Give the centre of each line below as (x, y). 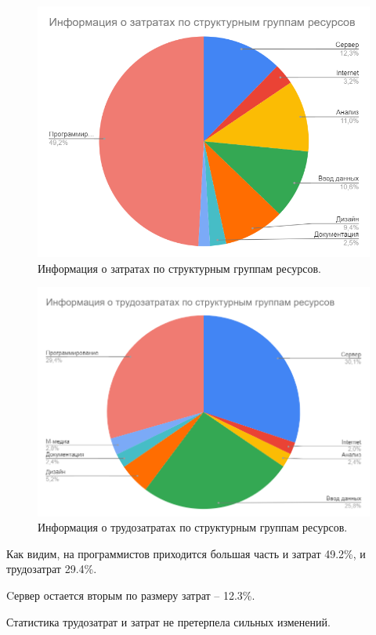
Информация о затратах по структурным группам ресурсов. (179, 268)
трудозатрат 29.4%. (52, 569)
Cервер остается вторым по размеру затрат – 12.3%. (131, 595)
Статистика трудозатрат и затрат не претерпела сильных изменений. (168, 621)
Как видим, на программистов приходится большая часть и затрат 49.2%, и (186, 553)
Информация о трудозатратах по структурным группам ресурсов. (193, 527)
